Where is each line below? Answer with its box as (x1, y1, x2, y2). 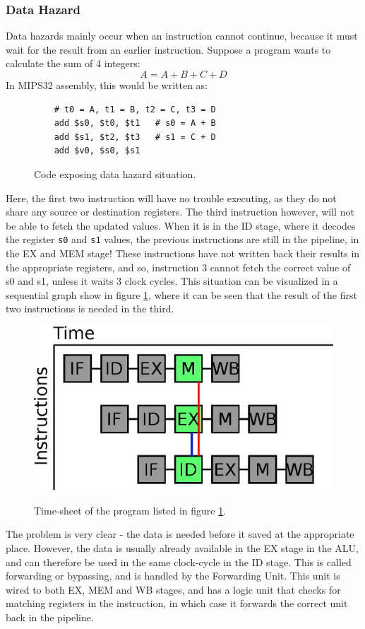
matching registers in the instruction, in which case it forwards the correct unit (6, 596, 348, 611)
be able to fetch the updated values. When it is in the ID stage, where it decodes (6, 218, 356, 233)
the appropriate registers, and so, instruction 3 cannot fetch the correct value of (6, 259, 351, 274)
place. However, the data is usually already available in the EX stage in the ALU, (6, 540, 359, 555)
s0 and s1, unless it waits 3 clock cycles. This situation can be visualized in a (6, 274, 338, 288)
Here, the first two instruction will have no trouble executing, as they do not (6, 190, 337, 205)
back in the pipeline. (6, 609, 94, 624)
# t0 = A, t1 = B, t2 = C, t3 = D (54, 104, 216, 114)
